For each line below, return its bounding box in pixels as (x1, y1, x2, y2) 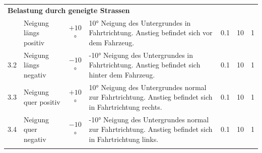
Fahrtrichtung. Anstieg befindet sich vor (89, 27, 213, 38)
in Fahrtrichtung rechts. (89, 101, 162, 112)
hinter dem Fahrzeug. (89, 69, 155, 80)
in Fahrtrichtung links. (89, 133, 159, 144)
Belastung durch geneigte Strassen (8, 5, 130, 15)
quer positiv (23, 97, 60, 107)
